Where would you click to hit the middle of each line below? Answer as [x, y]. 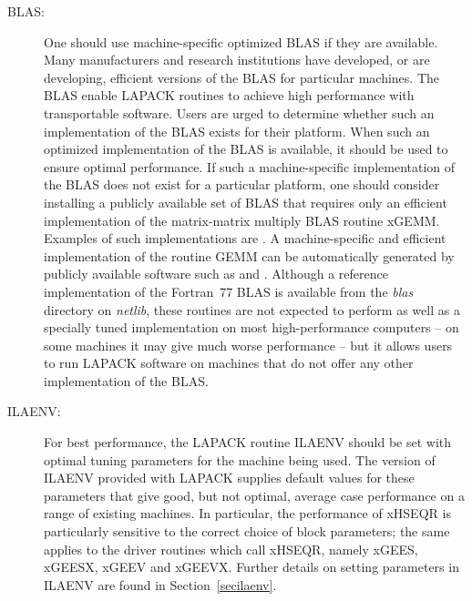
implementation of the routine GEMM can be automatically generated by [249, 255]
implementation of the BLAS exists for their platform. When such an [237, 131]
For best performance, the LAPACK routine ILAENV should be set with [248, 442]
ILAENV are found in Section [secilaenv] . [160, 584]
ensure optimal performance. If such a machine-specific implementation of [250, 166]
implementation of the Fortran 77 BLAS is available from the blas [229, 291]
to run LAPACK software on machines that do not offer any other [229, 363]
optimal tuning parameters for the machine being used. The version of [240, 459]
